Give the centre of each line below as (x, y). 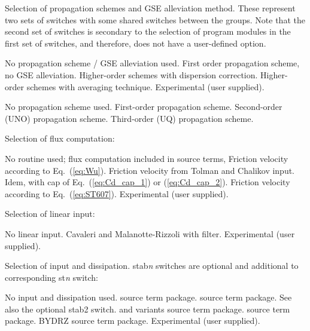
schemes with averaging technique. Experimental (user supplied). (145, 86)
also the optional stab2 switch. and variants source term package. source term (148, 309)
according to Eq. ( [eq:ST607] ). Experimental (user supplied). (117, 193)
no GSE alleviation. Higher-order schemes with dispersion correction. (131, 74)
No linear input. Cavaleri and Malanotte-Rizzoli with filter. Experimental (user (150, 233)
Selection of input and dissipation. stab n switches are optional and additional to (152, 266)
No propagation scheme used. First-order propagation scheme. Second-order (144, 107)
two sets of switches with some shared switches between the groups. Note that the (155, 19)
